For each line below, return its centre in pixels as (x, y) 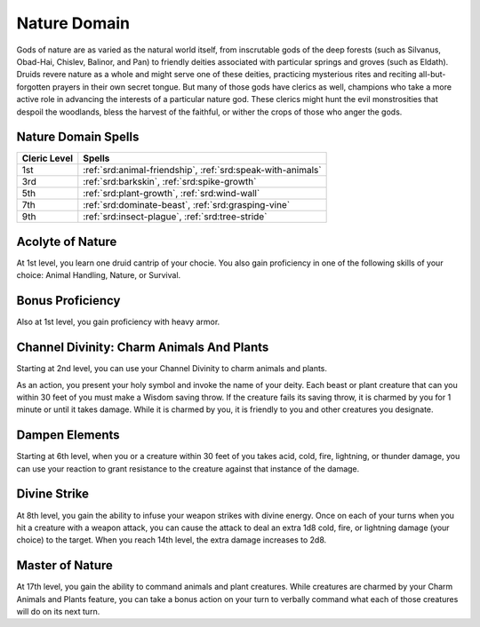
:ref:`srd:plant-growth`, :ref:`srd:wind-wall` (172, 194)
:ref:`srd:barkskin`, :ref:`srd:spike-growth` (170, 182)
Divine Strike (52, 494)
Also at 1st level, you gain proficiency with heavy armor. (118, 322)
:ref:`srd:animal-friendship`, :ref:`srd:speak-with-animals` (202, 171)
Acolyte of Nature (67, 241)
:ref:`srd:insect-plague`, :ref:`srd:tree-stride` (175, 217)
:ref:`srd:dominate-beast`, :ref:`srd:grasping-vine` (187, 205)
